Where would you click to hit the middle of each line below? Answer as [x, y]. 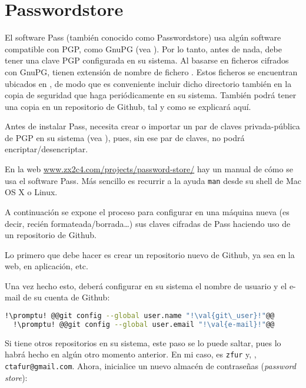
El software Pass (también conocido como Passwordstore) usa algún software [143, 37]
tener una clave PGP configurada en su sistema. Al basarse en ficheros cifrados [147, 60]
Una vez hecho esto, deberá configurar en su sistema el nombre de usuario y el [146, 285]
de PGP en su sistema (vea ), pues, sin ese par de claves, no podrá [125, 137]
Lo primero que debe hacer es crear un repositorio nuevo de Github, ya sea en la [150, 254]
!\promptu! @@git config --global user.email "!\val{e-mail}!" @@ [144, 324]
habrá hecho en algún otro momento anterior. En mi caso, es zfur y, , [131, 354]
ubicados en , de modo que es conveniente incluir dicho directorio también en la [148, 83]
